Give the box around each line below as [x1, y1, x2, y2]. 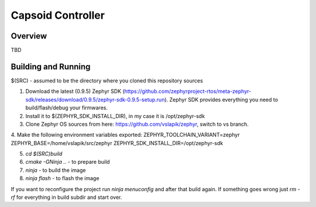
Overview [11, 31, 47, 41]
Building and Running [11, 61, 91, 71]
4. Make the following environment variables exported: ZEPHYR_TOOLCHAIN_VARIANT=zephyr [11, 132, 240, 139]
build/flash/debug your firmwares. [25, 104, 108, 111]
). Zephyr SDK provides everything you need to [164, 96, 278, 103]
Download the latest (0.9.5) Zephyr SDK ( [25, 88, 125, 95]
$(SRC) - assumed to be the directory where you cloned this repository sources [11, 77, 203, 84]
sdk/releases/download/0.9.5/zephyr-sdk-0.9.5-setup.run [25, 96, 165, 103]
